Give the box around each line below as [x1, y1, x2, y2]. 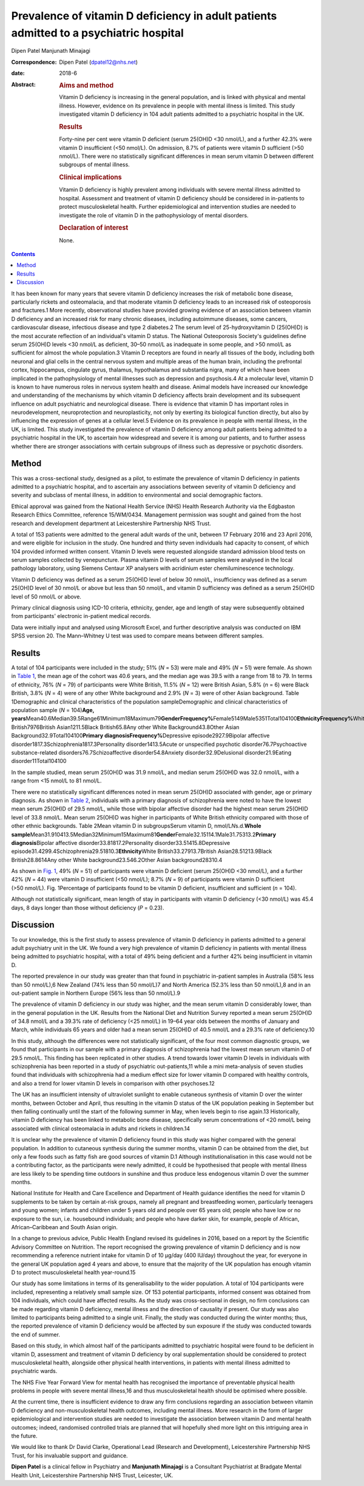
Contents [11, 251, 36, 258]
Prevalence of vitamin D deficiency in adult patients [11, 9, 277, 22]
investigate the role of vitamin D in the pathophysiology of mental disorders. [59, 211, 249, 219]
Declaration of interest [59, 223, 129, 232]
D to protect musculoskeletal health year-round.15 [11, 1269, 136, 1276]
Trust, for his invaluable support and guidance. [11, 1451, 128, 1459]
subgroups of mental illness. [59, 161, 130, 168]
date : [11, 70, 25, 77]
